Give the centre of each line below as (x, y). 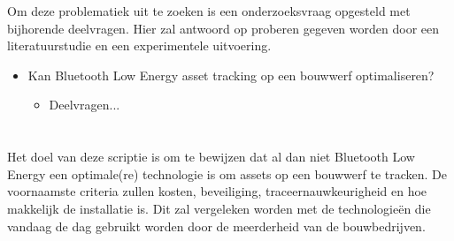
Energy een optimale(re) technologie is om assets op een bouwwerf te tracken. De (227, 173)
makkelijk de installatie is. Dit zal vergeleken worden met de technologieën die (219, 208)
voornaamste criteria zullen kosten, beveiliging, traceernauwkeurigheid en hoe (217, 191)
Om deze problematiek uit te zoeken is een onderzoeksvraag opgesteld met (209, 11)
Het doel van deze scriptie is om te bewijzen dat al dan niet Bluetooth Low (211, 157)
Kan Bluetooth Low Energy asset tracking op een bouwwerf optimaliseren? (231, 75)
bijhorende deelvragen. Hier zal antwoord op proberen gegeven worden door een (223, 28)
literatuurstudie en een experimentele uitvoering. (139, 45)
